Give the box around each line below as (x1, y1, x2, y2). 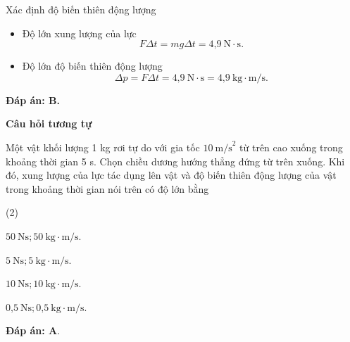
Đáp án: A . (6, 323, 61, 338)
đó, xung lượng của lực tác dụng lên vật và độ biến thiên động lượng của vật (6, 167, 337, 182)
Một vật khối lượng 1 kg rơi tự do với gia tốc (6, 139, 200, 154)
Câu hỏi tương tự (6, 116, 92, 131)
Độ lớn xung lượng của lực (22, 25, 137, 40)
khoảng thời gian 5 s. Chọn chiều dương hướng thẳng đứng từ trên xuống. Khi (6, 153, 345, 168)
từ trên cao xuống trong (239, 139, 343, 154)
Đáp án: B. (6, 92, 60, 107)
